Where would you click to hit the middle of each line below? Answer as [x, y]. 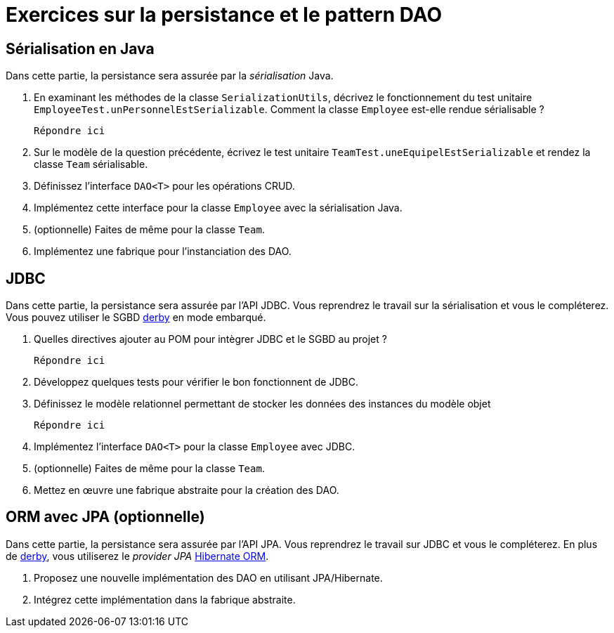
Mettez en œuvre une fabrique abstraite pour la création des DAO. [187, 490]
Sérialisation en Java [80, 48]
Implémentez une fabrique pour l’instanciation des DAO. [163, 252]
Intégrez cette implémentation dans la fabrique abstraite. [165, 599]
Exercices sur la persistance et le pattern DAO [224, 15]
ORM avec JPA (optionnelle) [105, 517]
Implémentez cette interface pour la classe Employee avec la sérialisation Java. [218, 208]
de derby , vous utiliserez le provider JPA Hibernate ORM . [137, 556]
